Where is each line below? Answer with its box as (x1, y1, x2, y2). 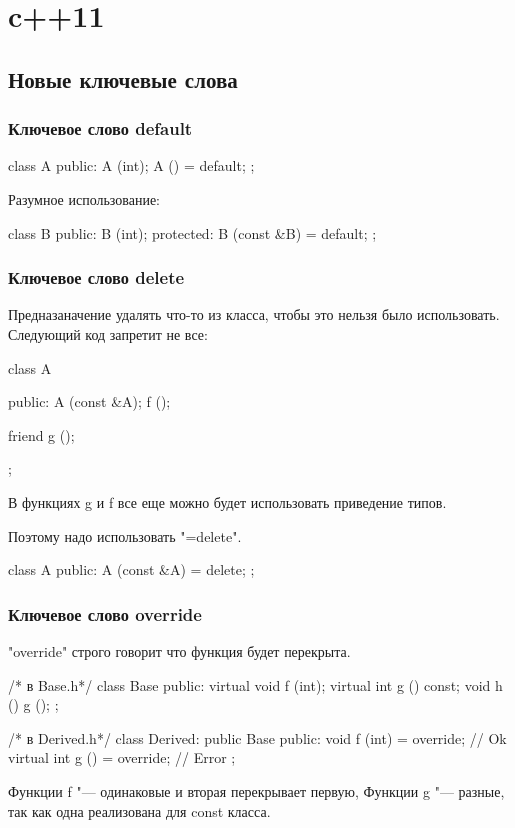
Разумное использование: (8, 188, 161, 209)
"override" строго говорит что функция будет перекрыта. (8, 640, 351, 661)
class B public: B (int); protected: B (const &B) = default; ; (8, 222, 377, 243)
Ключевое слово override (8, 601, 202, 626)
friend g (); (8, 424, 75, 445)
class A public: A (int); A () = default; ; (8, 155, 255, 176)
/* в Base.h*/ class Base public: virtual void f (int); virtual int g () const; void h (8, 674, 503, 695)
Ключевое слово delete (8, 265, 185, 290)
